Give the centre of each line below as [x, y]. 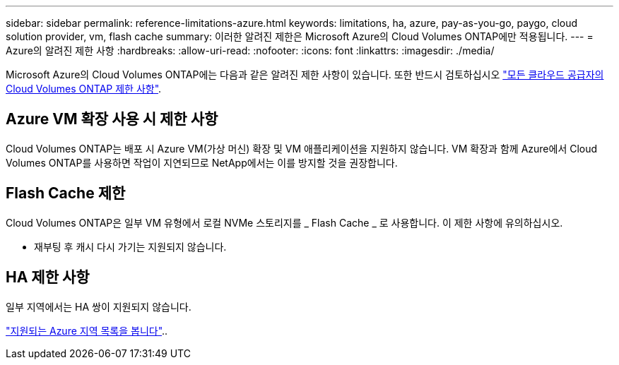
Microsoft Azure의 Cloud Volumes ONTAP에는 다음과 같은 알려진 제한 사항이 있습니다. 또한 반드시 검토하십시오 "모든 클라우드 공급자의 [305, 74]
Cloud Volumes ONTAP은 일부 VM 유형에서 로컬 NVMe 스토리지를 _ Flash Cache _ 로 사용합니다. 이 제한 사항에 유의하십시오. [284, 222]
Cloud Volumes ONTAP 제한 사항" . [84, 89]
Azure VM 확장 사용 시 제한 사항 [112, 119]
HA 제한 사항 [48, 277]
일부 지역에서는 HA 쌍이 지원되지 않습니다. [99, 306]
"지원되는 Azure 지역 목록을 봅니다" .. [87, 330]
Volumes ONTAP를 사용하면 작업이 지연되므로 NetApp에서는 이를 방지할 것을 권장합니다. [202, 162]
